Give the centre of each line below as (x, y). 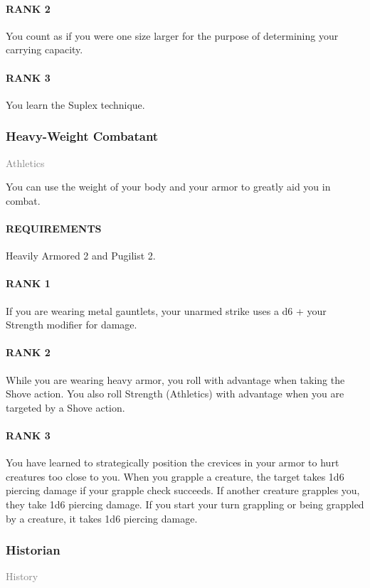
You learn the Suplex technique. (75, 104)
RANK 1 (28, 283)
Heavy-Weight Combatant (82, 136)
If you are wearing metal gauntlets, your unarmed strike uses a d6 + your (166, 310)
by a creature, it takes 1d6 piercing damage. (102, 518)
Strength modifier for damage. (72, 325)
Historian (33, 550)
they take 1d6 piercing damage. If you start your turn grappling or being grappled (185, 504)
